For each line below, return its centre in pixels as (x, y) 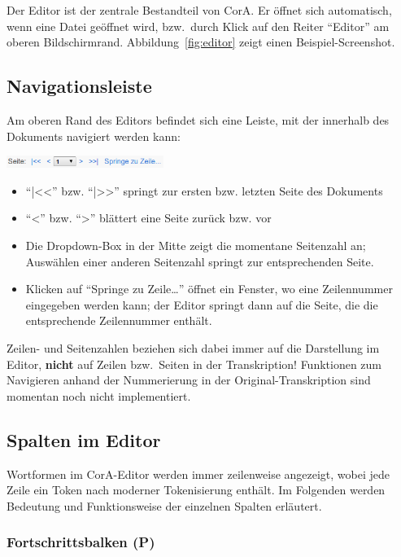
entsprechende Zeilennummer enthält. (119, 320)
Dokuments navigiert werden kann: (94, 136)
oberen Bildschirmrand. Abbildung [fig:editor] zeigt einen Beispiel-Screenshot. (201, 42)
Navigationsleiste (79, 86)
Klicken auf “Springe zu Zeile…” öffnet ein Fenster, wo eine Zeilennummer (209, 289)
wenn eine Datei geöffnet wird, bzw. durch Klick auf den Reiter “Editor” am (198, 26)
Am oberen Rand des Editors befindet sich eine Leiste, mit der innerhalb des (198, 119)
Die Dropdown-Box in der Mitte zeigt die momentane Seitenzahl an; (196, 245)
